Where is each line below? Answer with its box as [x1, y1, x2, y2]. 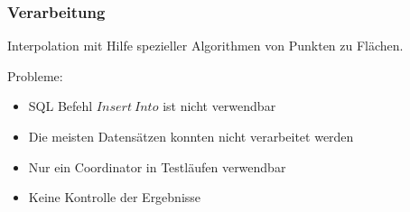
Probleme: [7, 66, 63, 85]
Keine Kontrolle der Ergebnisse [28, 188, 201, 207]
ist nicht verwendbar [163, 97, 276, 115]
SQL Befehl [28, 97, 93, 115]
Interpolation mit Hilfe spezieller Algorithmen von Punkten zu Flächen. [7, 36, 404, 55]
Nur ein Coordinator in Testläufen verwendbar [28, 157, 286, 176]
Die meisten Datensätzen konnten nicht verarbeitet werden [28, 127, 354, 145]
